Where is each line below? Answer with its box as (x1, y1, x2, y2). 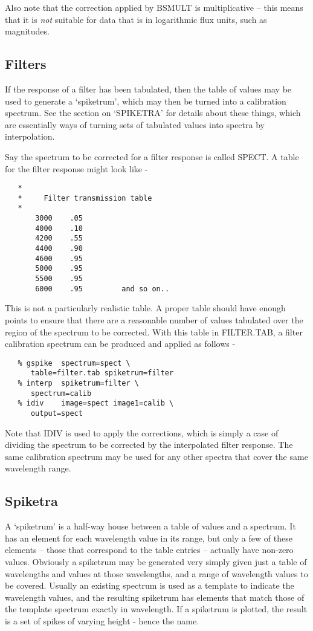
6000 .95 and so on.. (35, 284, 170, 293)
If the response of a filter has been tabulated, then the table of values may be (5, 82, 292, 95)
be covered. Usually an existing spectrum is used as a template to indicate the (5, 579, 294, 592)
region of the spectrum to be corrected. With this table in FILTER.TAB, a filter (5, 325, 303, 338)
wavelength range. (5, 462, 71, 474)
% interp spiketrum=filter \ (18, 379, 139, 388)
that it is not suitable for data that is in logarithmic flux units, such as (5, 13, 267, 25)
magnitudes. (5, 25, 50, 37)
